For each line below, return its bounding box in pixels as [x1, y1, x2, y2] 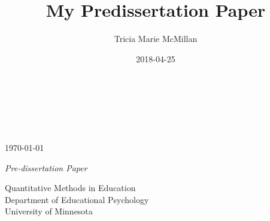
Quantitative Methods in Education [5, 181, 136, 194]
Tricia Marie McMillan [114, 32, 198, 45]
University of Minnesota [5, 205, 93, 217]
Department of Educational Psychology [5, 193, 149, 205]
